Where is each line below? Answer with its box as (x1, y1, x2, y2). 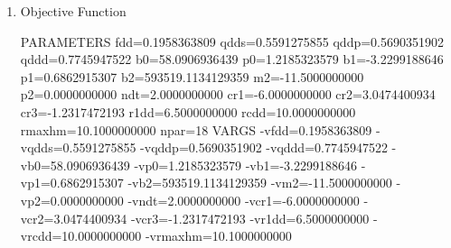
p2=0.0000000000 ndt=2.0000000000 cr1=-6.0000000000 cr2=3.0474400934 (20, 85, 436, 104)
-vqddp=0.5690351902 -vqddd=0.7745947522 (140, 138, 388, 157)
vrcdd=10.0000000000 (20, 226, 142, 245)
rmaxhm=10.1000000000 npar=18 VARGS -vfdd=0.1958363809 (20, 120, 372, 139)
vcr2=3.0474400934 (20, 208, 127, 227)
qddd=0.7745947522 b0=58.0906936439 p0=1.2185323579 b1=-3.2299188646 (20, 50, 444, 69)
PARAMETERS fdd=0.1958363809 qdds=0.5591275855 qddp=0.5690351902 (20, 32, 444, 51)
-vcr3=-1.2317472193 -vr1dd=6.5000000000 (130, 208, 370, 227)
